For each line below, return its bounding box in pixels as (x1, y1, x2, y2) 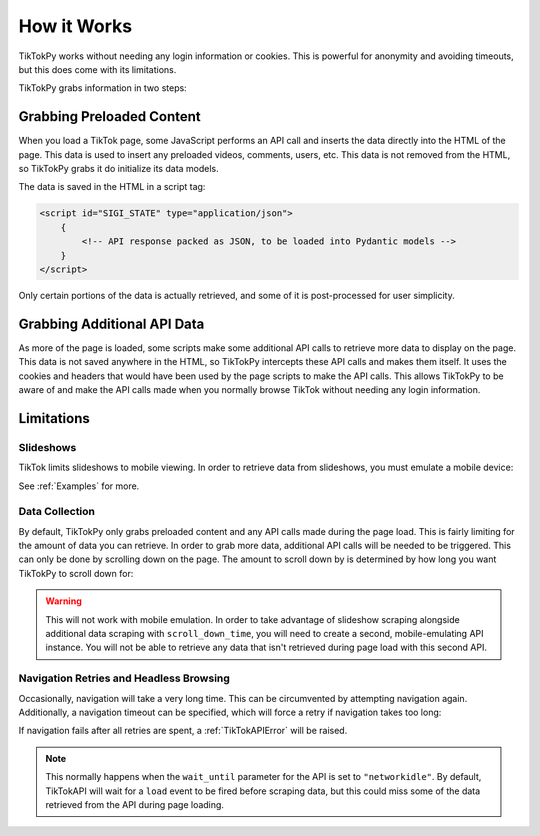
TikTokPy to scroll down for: (18, 567, 134, 579)
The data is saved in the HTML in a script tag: (18, 181, 206, 193)
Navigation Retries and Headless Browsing (18, 671, 230, 685)
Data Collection (18, 505, 95, 519)
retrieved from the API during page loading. (45, 798, 225, 810)
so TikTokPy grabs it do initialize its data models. (18, 163, 219, 175)
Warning (45, 595, 82, 607)
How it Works (18, 15, 133, 37)
